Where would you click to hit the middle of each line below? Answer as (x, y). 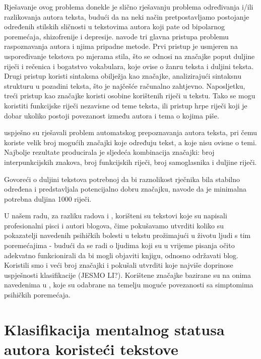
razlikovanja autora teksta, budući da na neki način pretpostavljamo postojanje (127, 16)
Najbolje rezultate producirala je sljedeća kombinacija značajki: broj (109, 152)
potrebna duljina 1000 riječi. (48, 198)
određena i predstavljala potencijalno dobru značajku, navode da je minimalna (125, 189)
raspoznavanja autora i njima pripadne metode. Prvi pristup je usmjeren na (121, 46)
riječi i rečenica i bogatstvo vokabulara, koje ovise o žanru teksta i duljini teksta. (129, 66)
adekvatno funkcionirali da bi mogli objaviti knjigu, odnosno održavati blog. (121, 255)
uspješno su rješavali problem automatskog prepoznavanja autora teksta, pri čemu (130, 132)
